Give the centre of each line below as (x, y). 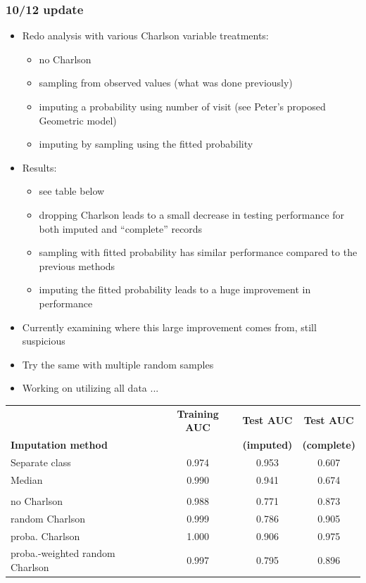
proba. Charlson (45, 536)
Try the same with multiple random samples (118, 364)
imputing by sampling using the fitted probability (146, 144)
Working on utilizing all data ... (90, 388)
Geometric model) (78, 120)
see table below (72, 191)
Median (27, 479)
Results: (39, 167)
